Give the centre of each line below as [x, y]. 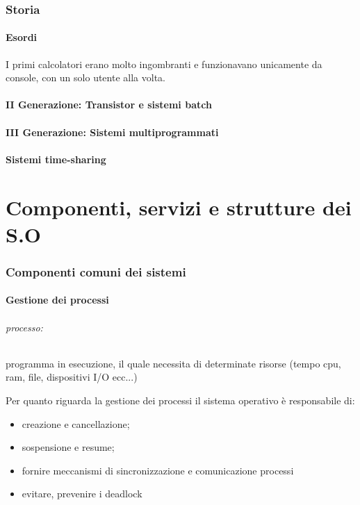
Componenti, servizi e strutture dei [179, 207]
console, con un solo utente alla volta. [85, 77]
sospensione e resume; [68, 447]
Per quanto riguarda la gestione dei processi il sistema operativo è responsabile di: [180, 400]
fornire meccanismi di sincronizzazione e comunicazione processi [158, 470]
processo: [24, 327]
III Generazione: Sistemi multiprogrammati [112, 132]
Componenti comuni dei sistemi [96, 271]
